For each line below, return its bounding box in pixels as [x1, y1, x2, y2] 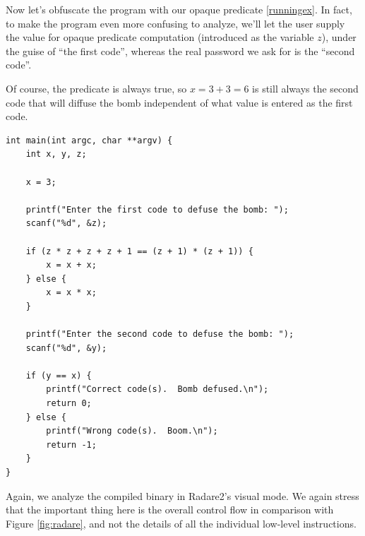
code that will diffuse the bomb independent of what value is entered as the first [6, 95, 353, 109]
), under [321, 30, 357, 44]
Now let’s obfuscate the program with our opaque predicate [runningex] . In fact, [6, 2, 352, 16]
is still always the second [252, 81, 359, 95]
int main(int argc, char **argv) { [6, 135, 173, 145]
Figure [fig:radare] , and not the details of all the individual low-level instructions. [6, 516, 357, 530]
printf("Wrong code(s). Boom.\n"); [46, 426, 218, 436]
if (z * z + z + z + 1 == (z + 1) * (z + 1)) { [25, 246, 253, 256]
